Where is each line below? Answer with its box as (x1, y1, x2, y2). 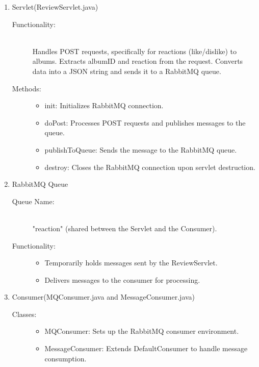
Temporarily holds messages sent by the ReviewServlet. (44, 257, 218, 268)
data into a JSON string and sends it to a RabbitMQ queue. (32, 65, 221, 76)
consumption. (44, 353, 87, 363)
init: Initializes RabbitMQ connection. (44, 100, 164, 111)
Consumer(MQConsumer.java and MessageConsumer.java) (12, 291, 195, 302)
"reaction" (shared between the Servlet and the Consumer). (32, 223, 217, 233)
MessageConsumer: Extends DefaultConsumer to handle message (44, 343, 248, 354)
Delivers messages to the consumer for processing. (44, 274, 200, 285)
